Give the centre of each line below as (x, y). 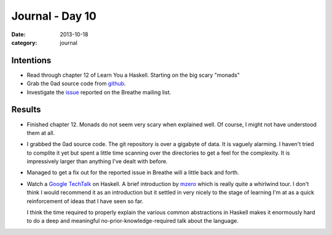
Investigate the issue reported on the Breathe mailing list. (99, 92)
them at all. (41, 133)
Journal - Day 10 (54, 16)
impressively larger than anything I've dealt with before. (97, 161)
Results (26, 110)
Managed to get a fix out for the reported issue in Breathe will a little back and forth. (133, 172)
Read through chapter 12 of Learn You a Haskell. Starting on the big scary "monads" (133, 75)
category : (24, 42)
